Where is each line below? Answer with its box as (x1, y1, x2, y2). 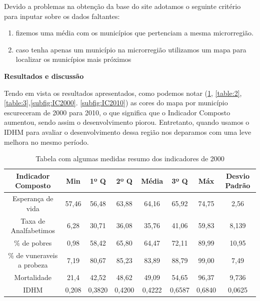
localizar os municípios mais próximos (15, 54, 131, 64)
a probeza (17, 260, 48, 270)
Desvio (225, 170, 250, 181)
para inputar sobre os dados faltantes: (4, 10, 120, 21)
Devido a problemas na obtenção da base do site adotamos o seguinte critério (4, 1, 241, 11)
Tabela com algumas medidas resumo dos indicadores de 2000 (35, 153, 224, 164)
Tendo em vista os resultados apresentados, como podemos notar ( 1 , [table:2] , (4, 87, 242, 98)
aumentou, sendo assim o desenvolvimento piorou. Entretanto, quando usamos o (4, 117, 249, 127)
